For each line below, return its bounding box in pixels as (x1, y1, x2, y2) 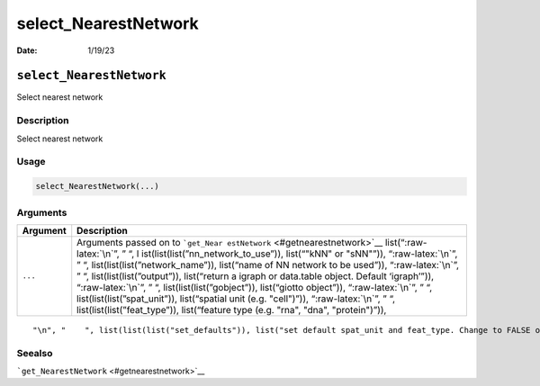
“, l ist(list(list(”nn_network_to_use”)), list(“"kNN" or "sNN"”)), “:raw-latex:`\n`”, (128, 247, 458, 260)
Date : (16, 45, 38, 56)
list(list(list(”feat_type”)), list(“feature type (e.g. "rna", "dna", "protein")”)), (76, 303, 387, 316)
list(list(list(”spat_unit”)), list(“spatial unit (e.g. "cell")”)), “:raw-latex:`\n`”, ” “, (76, 292, 396, 305)
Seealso (16, 346, 53, 359)
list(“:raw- (384, 236, 427, 248)
